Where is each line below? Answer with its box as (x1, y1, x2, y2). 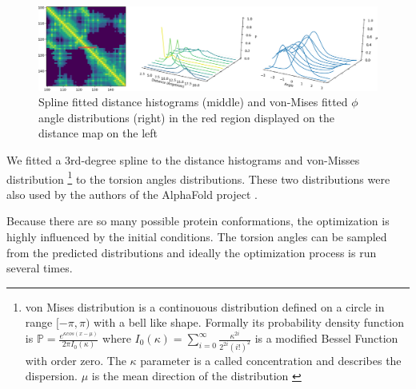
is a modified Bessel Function (254, 330, 398, 347)
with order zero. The (25, 351, 126, 368)
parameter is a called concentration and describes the (140, 351, 402, 368)
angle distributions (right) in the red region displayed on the (38, 109, 334, 125)
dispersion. (25, 367, 78, 384)
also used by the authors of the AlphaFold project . (6, 185, 258, 202)
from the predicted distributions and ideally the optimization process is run (6, 244, 377, 260)
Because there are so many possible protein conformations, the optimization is (6, 212, 390, 229)
